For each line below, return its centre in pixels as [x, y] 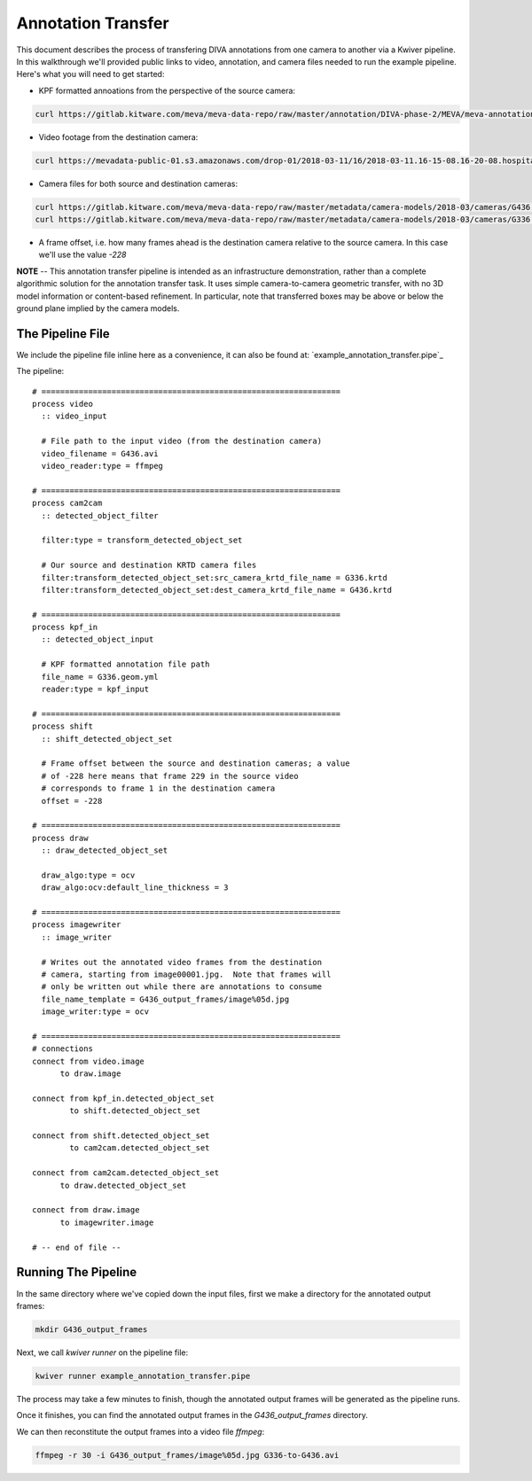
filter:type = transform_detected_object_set [142, 540]
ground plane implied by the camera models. [98, 308]
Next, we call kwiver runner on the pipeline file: [102, 1352]
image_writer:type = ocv [95, 1012]
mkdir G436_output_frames [91, 1329]
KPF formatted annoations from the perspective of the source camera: [167, 90]
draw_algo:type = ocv [88, 875]
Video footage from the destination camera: [118, 136]
